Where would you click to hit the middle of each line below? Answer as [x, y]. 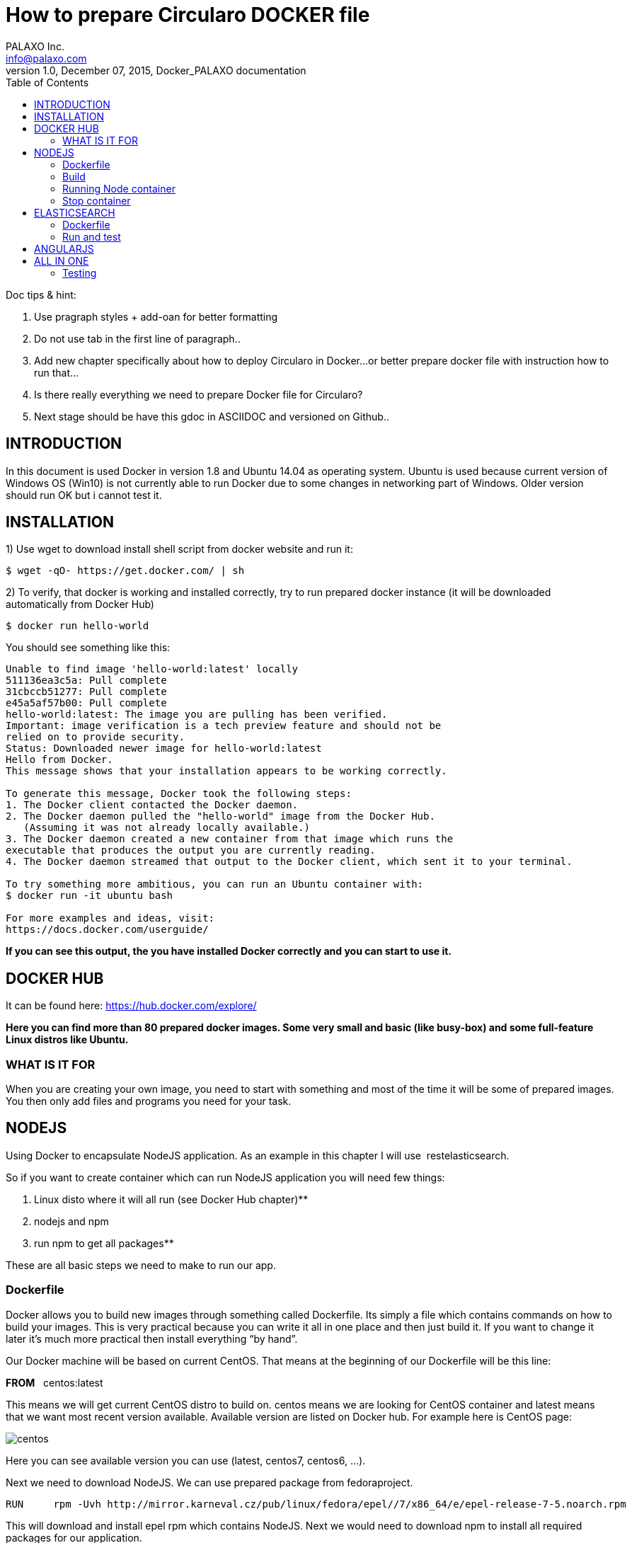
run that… [57, 372]
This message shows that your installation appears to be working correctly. [226, 771]
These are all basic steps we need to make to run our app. [141, 1265]
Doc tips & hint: [41, 294]
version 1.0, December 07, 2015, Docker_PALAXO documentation [156, 70]
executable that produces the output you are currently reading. [191, 850]
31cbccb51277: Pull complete [86, 692]
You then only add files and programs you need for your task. [149, 1101]
